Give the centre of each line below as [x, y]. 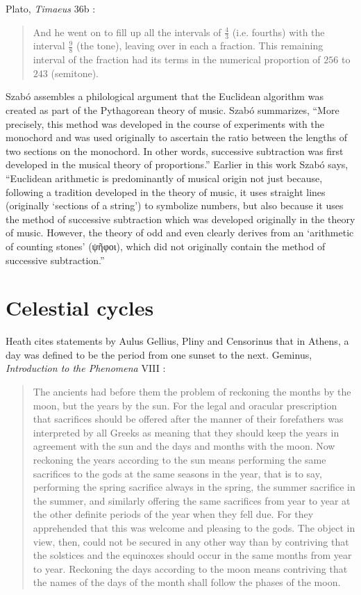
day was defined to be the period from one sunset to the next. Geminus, [159, 354]
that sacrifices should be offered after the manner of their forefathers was [188, 419]
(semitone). [75, 73]
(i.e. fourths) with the [278, 32]
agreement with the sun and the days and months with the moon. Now [184, 446]
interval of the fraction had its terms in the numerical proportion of [177, 59]
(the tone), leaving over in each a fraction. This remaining [200, 46]
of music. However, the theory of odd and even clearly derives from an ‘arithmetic [180, 233]
